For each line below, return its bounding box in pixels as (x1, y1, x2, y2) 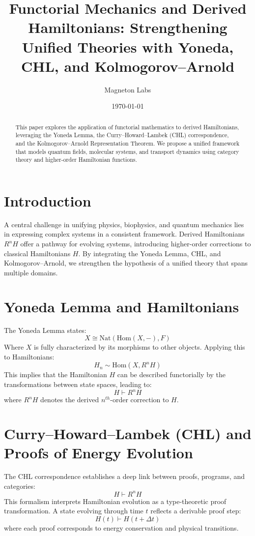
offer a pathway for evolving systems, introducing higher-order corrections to (20, 238, 251, 249)
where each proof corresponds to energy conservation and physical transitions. (4, 522, 239, 533)
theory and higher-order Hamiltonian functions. (15, 155, 137, 164)
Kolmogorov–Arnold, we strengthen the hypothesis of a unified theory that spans (4, 258, 248, 268)
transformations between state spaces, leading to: (4, 379, 152, 389)
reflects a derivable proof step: (150, 506, 241, 516)
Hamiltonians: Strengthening (28, 17, 227, 37)
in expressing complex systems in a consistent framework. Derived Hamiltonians (4, 229, 245, 239)
